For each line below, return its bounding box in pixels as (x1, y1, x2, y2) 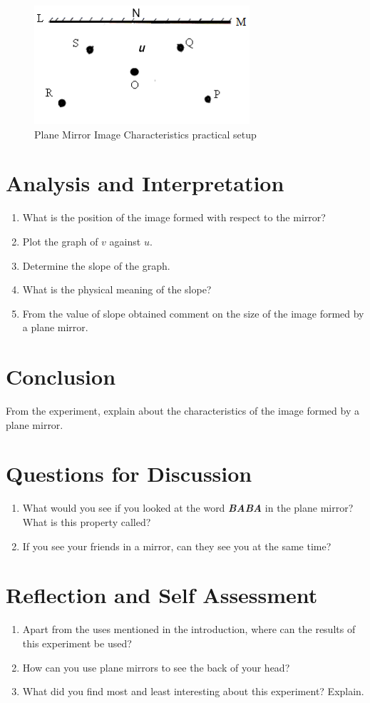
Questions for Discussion (6, 459, 252, 488)
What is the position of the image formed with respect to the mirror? (22, 210, 326, 225)
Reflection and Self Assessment (6, 580, 318, 610)
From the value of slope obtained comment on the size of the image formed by (22, 305, 364, 320)
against (109, 234, 141, 248)
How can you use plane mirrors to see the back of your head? (22, 659, 290, 674)
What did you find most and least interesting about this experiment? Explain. (22, 684, 364, 699)
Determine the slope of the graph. (22, 258, 170, 273)
